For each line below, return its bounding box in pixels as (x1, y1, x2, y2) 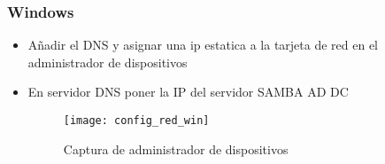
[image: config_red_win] (63, 114, 210, 127)
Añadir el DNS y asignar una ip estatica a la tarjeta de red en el (27, 35, 379, 54)
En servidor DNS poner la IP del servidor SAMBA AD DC (27, 82, 349, 101)
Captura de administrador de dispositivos (63, 139, 289, 158)
